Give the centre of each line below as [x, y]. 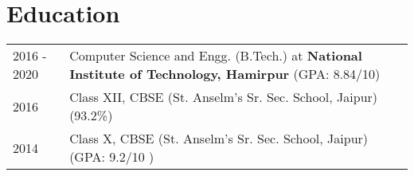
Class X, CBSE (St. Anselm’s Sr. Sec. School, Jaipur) [219, 139]
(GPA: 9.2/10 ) [112, 157]
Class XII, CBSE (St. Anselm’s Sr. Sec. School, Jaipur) [224, 97]
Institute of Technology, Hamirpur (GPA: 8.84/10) [225, 74]
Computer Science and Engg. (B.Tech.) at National [216, 56]
